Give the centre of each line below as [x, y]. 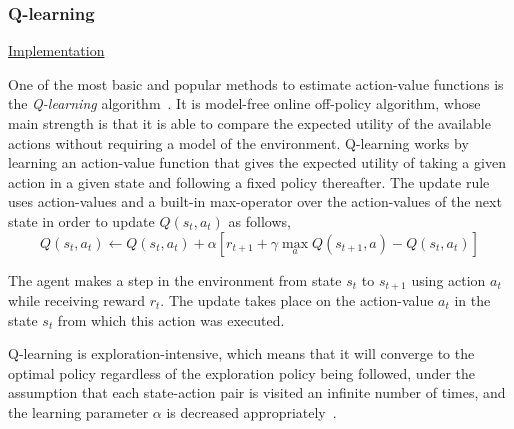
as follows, [259, 220]
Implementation [56, 50]
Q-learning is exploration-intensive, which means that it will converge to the [241, 353]
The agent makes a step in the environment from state [175, 279]
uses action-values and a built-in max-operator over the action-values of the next [255, 201]
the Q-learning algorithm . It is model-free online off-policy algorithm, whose [244, 103]
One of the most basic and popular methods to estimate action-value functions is [256, 83]
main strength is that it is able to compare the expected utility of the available [249, 123]
